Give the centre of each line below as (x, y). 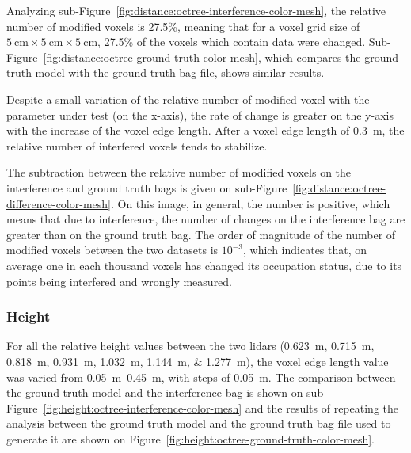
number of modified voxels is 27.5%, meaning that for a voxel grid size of (183, 26)
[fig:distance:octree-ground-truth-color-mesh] (150, 57)
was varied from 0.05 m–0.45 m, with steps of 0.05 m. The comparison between (201, 377)
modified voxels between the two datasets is (112, 250)
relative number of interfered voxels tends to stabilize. (137, 145)
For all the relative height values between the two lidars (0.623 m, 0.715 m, (190, 346)
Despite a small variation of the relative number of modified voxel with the (188, 99)
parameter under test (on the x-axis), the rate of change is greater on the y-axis (200, 114)
